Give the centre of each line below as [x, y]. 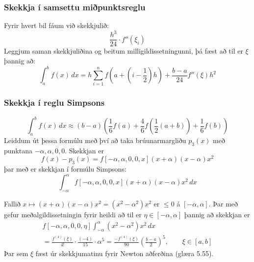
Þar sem [16, 253]
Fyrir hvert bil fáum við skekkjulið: [56, 25]
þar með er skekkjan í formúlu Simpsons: [65, 169]
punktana [18, 150]
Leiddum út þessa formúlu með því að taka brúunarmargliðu [95, 140]
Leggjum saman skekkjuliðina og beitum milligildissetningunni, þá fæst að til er [124, 51]
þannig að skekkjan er [217, 215]
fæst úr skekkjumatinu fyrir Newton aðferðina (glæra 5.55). [125, 253]
